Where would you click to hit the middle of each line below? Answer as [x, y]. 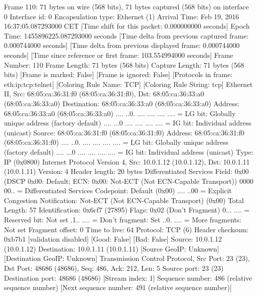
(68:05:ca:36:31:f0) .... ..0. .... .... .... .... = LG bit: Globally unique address [116, 142]
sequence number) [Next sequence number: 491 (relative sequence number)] [118, 287]
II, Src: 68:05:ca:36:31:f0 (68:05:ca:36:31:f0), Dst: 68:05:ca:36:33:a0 [104, 94]
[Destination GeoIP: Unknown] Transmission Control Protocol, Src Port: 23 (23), [127, 258]
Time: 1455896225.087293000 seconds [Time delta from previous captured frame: [126, 35]
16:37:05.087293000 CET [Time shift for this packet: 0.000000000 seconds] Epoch [127, 26]
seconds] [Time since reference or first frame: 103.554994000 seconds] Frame [119, 55]
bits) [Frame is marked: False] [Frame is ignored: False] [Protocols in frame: [118, 74]
